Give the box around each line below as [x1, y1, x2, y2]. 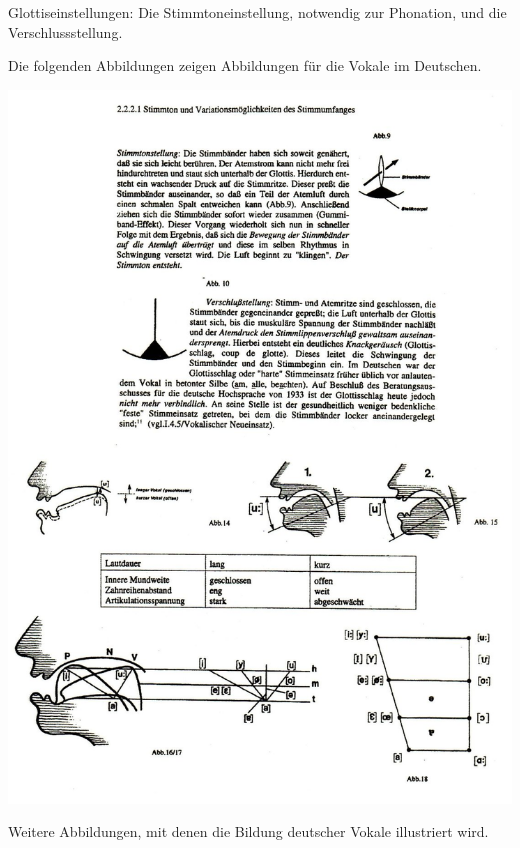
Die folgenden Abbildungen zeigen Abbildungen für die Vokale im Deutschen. [8, 55, 482, 76]
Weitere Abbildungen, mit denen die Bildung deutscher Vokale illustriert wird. [8, 821, 489, 842]
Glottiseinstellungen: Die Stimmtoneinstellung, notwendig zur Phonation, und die [8, 2, 507, 22]
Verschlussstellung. [8, 21, 123, 42]
